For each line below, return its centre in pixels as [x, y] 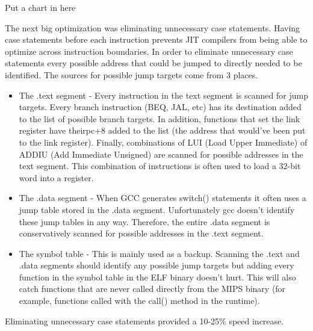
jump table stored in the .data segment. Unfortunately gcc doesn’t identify [157, 209]
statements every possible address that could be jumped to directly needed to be [153, 63]
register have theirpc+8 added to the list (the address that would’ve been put [162, 130]
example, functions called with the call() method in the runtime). [139, 301]
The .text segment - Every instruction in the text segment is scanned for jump [163, 95]
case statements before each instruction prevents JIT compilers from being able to [156, 39]
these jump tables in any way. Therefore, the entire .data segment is [144, 221]
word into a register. [56, 177]
